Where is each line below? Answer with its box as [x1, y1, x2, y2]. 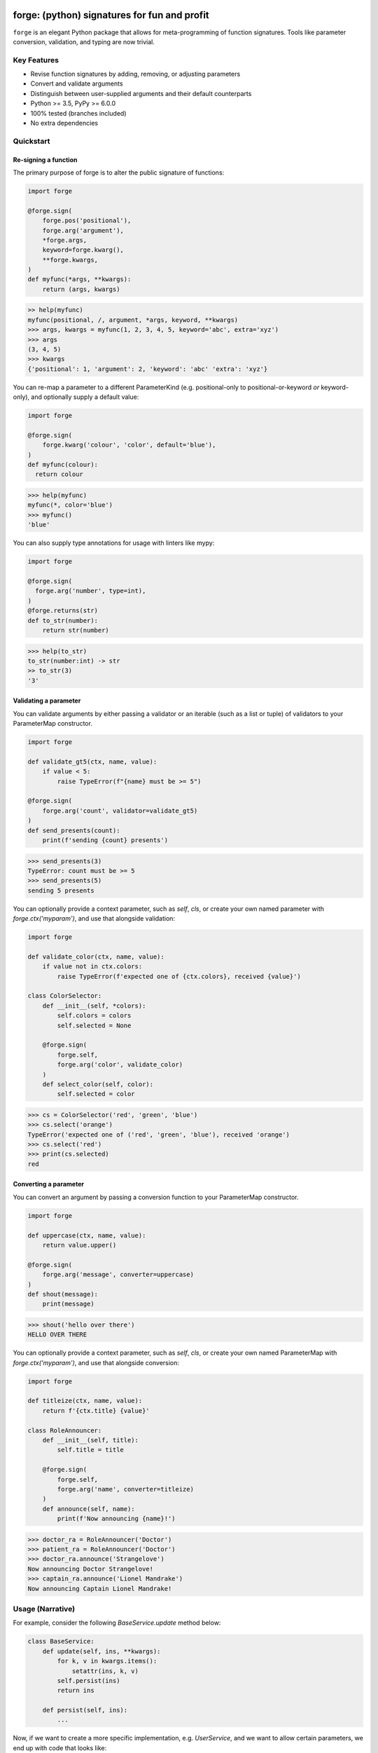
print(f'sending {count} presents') [42, 836, 168, 844]
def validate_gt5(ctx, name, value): [27, 757, 157, 766]
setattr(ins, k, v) [71, 1667, 139, 1675]
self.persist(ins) [57, 1677, 120, 1684]
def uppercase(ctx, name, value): [27, 1231, 146, 1239]
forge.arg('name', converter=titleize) [57, 1485, 194, 1493]
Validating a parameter [13, 696, 81, 705]
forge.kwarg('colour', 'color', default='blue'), [42, 441, 216, 449]
